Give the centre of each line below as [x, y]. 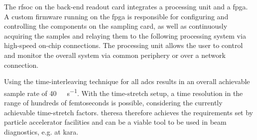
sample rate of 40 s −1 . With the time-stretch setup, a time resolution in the [124, 92]
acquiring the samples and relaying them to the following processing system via [125, 35]
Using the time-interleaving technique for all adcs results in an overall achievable [127, 81]
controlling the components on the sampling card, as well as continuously [116, 26]
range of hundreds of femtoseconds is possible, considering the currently [113, 102]
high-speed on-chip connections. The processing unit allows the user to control [124, 45]
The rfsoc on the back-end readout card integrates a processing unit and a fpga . [126, 6]
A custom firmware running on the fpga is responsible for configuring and [116, 16]
